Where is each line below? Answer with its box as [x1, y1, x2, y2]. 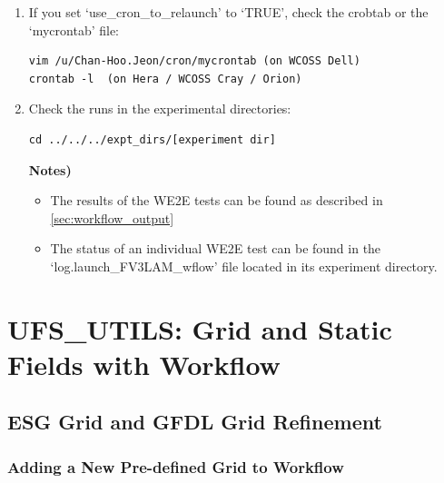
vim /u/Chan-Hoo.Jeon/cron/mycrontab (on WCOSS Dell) [28, 54, 360, 68]
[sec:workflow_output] [50, 208, 174, 227]
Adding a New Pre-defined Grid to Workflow [7, 455, 344, 478]
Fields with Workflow [7, 345, 281, 382]
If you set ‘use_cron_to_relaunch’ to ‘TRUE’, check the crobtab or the [28, 3, 429, 21]
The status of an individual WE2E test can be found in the [50, 239, 381, 258]
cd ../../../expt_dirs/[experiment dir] [28, 133, 276, 146]
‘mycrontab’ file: [28, 20, 120, 39]
